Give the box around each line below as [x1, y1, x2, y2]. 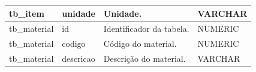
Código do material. [103, 37, 177, 50]
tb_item [9, 7, 44, 19]
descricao [62, 52, 95, 65]
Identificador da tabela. [103, 22, 189, 35]
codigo [62, 37, 86, 50]
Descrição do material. [103, 52, 186, 65]
